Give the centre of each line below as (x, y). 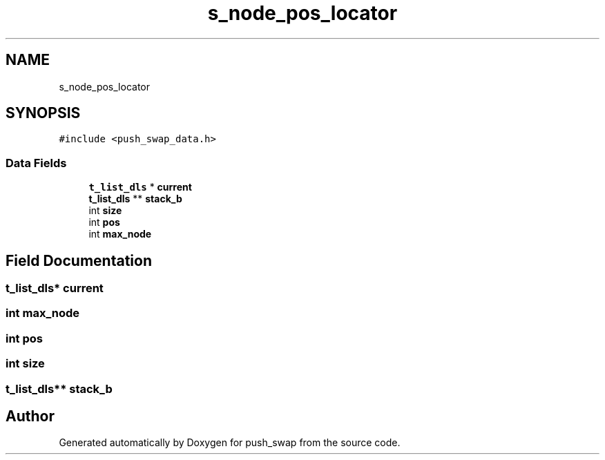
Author (30, 416)
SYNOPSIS (43, 113)
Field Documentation (79, 260)
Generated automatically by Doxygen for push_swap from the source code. (230, 443)
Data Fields (36, 163)
